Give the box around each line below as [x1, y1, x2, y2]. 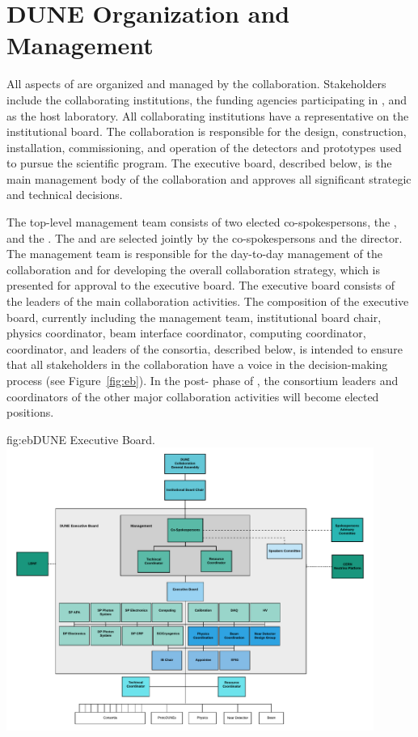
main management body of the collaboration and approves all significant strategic [6, 170, 412, 187]
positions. [6, 404, 54, 421]
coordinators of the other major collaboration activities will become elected [6, 388, 379, 405]
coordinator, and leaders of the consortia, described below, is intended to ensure [6, 340, 403, 357]
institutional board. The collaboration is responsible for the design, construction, [6, 123, 407, 140]
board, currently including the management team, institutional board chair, [6, 308, 382, 325]
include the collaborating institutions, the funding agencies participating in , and [6, 91, 407, 108]
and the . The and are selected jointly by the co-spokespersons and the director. [6, 229, 403, 246]
